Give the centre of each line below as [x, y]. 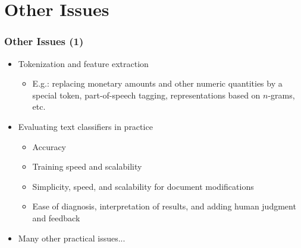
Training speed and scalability [87, 166]
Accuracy [49, 146]
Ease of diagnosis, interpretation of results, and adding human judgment [164, 206]
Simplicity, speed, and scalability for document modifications [143, 186]
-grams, [281, 95]
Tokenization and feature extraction [83, 63]
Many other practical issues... [72, 238]
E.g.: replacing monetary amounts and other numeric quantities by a [157, 83]
